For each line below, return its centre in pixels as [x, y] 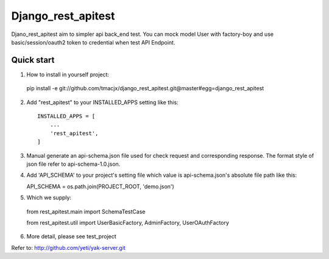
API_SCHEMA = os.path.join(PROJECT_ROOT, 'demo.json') [101, 186]
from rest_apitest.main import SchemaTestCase [86, 211]
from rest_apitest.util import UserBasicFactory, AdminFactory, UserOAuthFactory [128, 222]
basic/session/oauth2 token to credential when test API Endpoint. [93, 42]
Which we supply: [49, 197]
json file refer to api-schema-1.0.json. [73, 164]
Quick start [33, 60]
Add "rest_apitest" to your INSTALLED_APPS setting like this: [103, 102]
